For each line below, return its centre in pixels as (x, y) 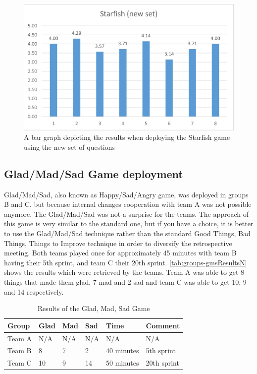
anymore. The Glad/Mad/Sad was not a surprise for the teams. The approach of (127, 214)
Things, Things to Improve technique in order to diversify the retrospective (118, 243)
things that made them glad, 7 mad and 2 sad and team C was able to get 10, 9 (125, 281)
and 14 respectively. (34, 291)
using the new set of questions (69, 147)
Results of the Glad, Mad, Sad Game (94, 308)
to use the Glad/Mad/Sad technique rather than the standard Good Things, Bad (127, 233)
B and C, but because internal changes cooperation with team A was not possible (128, 204)
